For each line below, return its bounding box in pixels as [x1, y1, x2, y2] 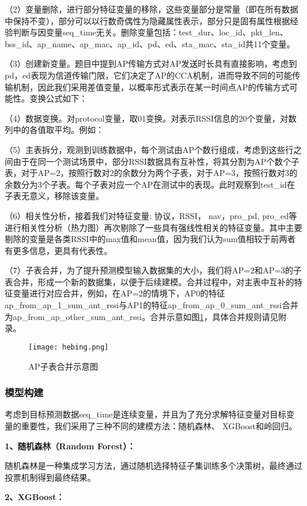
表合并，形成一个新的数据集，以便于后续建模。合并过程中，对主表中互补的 [5, 275, 294, 288]
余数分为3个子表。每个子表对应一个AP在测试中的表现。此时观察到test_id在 [5, 178, 295, 190]
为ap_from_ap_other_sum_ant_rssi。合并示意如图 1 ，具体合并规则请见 [5, 310, 279, 322]
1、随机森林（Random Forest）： [5, 439, 136, 452]
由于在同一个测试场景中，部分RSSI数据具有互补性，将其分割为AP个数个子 [12, 155, 299, 167]
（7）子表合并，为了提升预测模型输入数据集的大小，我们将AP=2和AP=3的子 [5, 264, 302, 276]
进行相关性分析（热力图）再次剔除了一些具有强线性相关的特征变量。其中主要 [5, 221, 302, 233]
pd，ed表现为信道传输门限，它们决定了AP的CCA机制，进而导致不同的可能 [5, 68, 292, 81]
